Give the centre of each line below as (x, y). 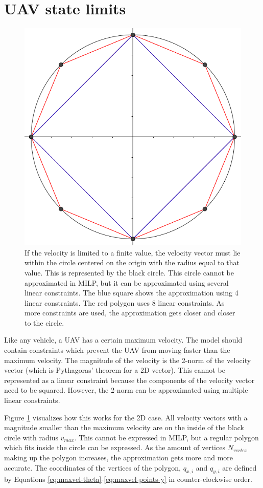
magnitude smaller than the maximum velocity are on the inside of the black (124, 427)
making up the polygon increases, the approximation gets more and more (118, 457)
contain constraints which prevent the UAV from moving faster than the (117, 350)
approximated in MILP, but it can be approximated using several (127, 282)
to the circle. (44, 322)
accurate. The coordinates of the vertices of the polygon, (92, 467)
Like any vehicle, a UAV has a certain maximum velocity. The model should (123, 340)
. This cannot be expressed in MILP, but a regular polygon (166, 437)
